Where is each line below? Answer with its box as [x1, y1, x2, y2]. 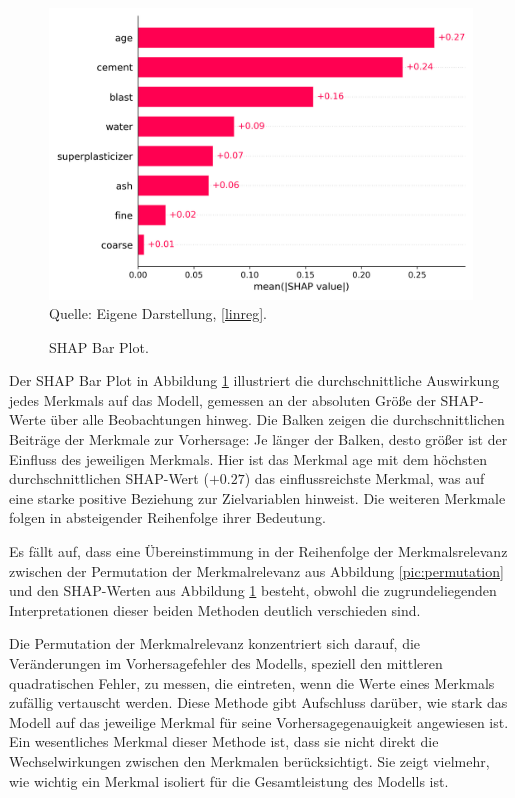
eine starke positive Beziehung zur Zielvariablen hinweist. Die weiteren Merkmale [9, 487, 506, 508]
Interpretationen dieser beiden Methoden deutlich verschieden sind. [9, 599, 421, 620]
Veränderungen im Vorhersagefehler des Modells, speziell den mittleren [9, 653, 443, 673]
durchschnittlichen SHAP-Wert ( [9, 468, 209, 489]
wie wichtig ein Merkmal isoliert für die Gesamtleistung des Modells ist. [9, 770, 449, 791]
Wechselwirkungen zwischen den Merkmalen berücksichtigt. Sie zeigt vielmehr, [9, 750, 490, 771]
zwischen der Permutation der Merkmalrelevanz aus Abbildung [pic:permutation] [9, 560, 504, 581]
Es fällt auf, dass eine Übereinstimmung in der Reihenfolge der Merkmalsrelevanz [9, 541, 508, 562]
